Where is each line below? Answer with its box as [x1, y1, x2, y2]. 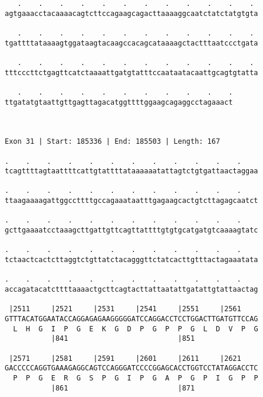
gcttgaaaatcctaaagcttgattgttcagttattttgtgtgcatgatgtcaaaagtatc [5, 226, 258, 235]
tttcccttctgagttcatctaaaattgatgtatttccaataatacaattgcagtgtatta [5, 68, 258, 77]
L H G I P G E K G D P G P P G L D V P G [13, 324, 258, 333]
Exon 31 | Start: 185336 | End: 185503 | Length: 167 [5, 137, 221, 146]
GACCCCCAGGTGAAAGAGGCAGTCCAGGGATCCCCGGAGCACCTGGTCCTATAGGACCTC [5, 364, 258, 373]
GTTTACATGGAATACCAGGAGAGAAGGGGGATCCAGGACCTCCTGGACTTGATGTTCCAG [5, 315, 258, 323]
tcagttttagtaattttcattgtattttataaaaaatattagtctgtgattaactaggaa [5, 167, 258, 176]
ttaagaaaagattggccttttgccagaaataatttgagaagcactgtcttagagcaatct [5, 196, 258, 205]
